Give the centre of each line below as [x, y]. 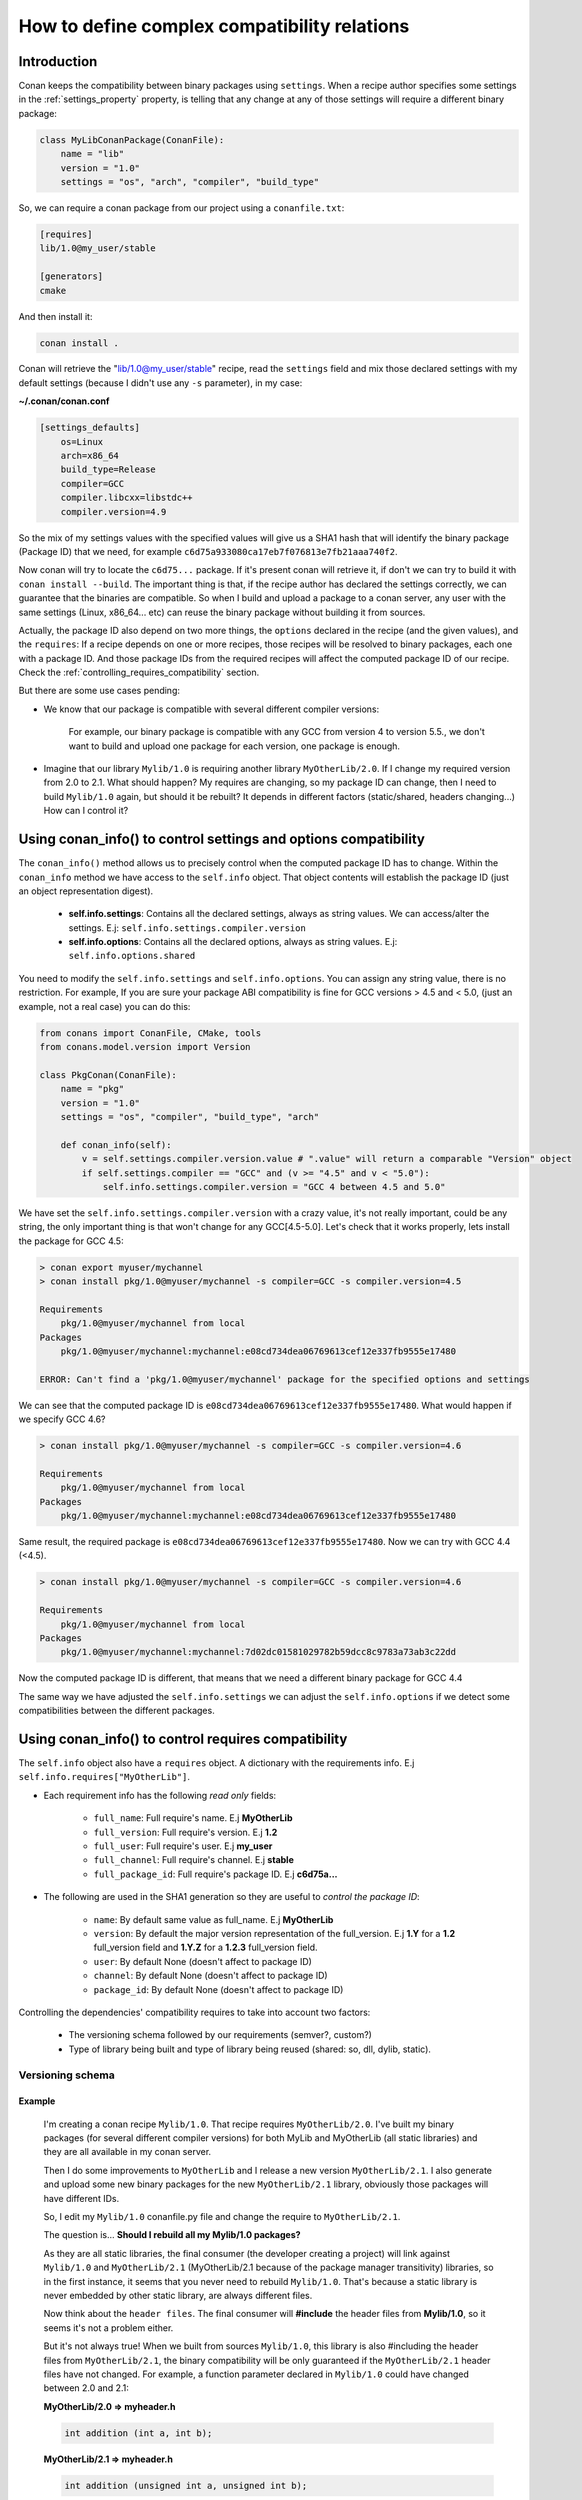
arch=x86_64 [90, 456]
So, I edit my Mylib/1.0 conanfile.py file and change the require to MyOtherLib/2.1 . [222, 2217]
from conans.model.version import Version [145, 1047]
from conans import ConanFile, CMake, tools [150, 1033]
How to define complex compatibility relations [214, 26]
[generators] [71, 276]
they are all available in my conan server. [127, 2152]
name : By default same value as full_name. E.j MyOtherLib [213, 1919]
